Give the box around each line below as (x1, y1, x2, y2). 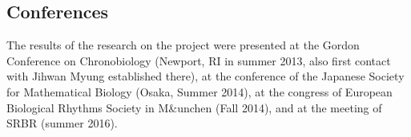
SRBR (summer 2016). (6, 115, 118, 131)
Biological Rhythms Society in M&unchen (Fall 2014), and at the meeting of (6, 99, 382, 115)
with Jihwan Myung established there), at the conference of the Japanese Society (6, 68, 405, 84)
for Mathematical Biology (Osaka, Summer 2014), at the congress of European (6, 83, 393, 100)
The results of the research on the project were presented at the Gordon (6, 37, 360, 53)
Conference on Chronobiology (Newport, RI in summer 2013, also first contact (6, 52, 391, 68)
